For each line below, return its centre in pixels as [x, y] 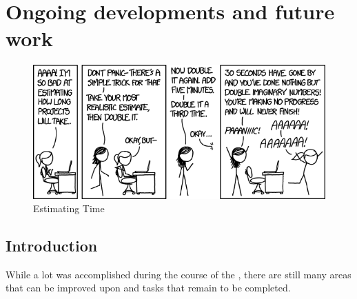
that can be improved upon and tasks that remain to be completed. [148, 288]
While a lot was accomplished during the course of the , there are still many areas [178, 274]
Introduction [52, 246]
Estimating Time [69, 208]
